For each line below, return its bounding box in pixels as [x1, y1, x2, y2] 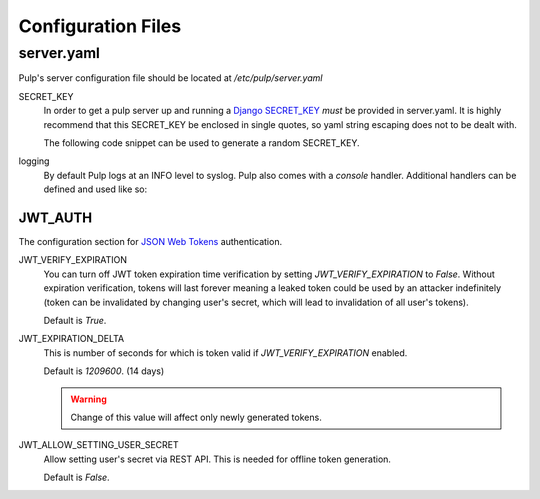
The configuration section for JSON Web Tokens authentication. [18, 236, 283, 248]
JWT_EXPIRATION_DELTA [18, 333, 125, 345]
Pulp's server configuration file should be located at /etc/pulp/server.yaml [18, 72, 323, 84]
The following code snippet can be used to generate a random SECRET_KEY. [43, 136, 360, 149]
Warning [70, 393, 107, 405]
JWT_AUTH [18, 209, 93, 226]
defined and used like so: [43, 183, 148, 195]
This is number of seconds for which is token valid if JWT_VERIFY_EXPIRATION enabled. [43, 346, 408, 359]
